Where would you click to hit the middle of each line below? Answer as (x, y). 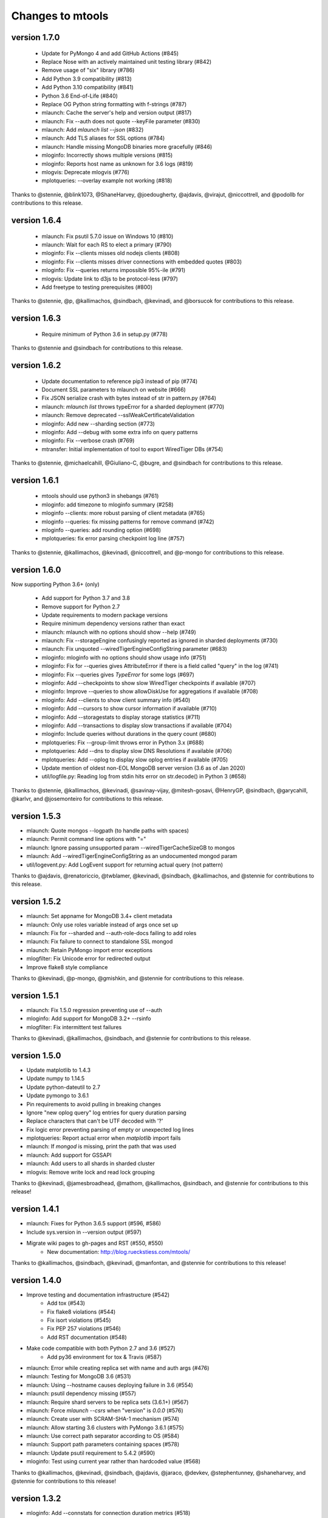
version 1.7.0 (36, 37)
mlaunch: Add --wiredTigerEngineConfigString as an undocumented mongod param (132, 856)
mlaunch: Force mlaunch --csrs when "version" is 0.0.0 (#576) (105, 1410)
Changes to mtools (60, 16)
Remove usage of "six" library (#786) (88, 70)
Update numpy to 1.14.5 (56, 1078)
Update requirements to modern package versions (105, 615)
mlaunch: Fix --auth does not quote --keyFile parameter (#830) (121, 121)
